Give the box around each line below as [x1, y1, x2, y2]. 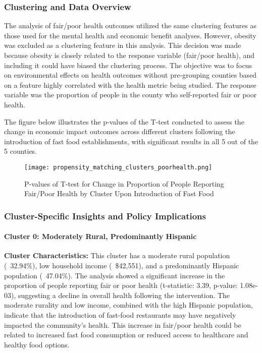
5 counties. [4, 146, 37, 156]
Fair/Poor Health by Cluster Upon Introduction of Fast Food [24, 188, 214, 199]
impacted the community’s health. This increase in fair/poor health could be [4, 319, 241, 330]
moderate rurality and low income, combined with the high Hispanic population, [4, 300, 253, 310]
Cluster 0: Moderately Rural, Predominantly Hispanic [4, 231, 197, 242]
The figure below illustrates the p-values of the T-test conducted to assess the [4, 116, 244, 127]
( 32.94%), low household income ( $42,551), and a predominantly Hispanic [4, 260, 239, 271]
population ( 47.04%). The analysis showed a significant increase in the [4, 270, 225, 280]
